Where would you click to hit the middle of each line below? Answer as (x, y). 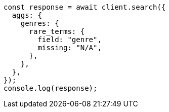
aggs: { (27, 15)
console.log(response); (51, 88)
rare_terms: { (57, 31)
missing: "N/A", (70, 48)
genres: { (40, 23)
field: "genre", (70, 40)
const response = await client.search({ (85, 7)
